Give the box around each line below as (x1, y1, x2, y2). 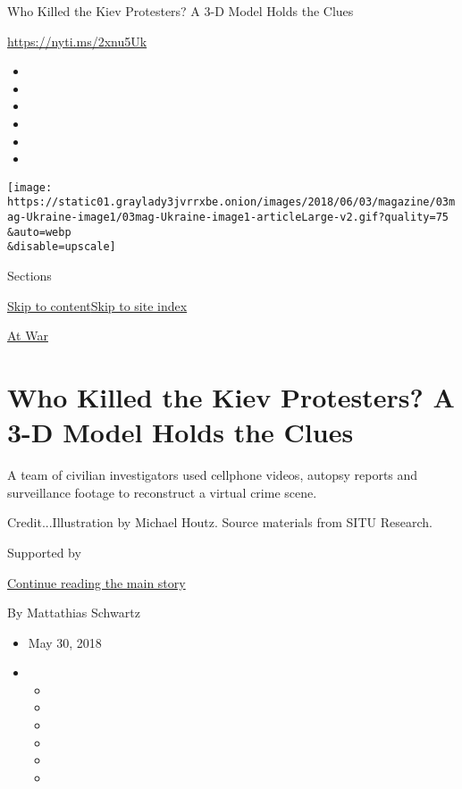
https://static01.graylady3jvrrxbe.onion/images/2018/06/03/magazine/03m (7, 196, 456, 209)
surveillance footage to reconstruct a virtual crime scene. (7, 483, 317, 501)
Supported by (7, 542, 81, 561)
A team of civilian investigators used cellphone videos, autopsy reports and (7, 466, 418, 484)
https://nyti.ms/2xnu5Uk (7, 31, 147, 50)
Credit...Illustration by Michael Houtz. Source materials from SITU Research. (7, 513, 433, 532)
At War (7, 326, 48, 345)
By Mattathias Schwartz (7, 603, 140, 622)
